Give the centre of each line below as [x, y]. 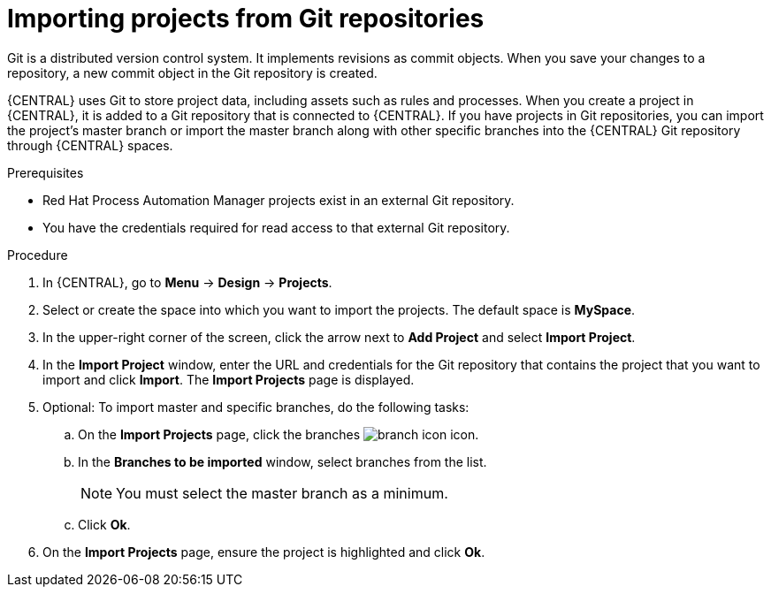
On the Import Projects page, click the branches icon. [279, 434]
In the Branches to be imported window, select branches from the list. [282, 461]
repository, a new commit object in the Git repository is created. [192, 72]
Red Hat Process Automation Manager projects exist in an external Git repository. [279, 200]
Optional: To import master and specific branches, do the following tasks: [256, 407]
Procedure [38, 255]
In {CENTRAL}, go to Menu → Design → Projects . [187, 282]
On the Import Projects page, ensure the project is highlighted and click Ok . [264, 552]
